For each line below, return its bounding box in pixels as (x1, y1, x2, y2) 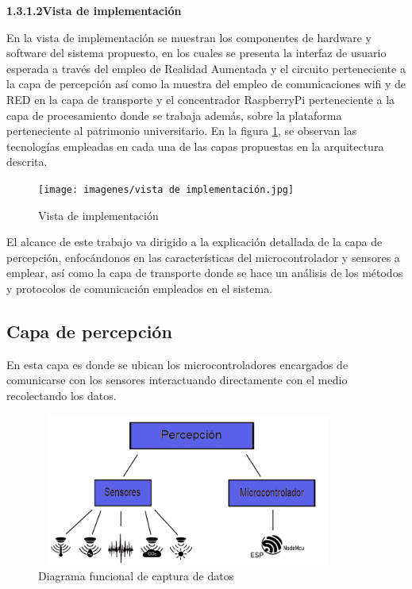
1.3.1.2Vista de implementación (6, 2, 182, 18)
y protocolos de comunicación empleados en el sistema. (6, 279, 273, 296)
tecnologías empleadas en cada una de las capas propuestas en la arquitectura (6, 137, 384, 154)
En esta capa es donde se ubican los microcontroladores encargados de (6, 356, 348, 372)
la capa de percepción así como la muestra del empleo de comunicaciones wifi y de (6, 75, 406, 92)
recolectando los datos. (6, 387, 117, 403)
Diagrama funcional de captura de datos (38, 568, 234, 584)
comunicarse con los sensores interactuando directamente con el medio (6, 371, 348, 388)
